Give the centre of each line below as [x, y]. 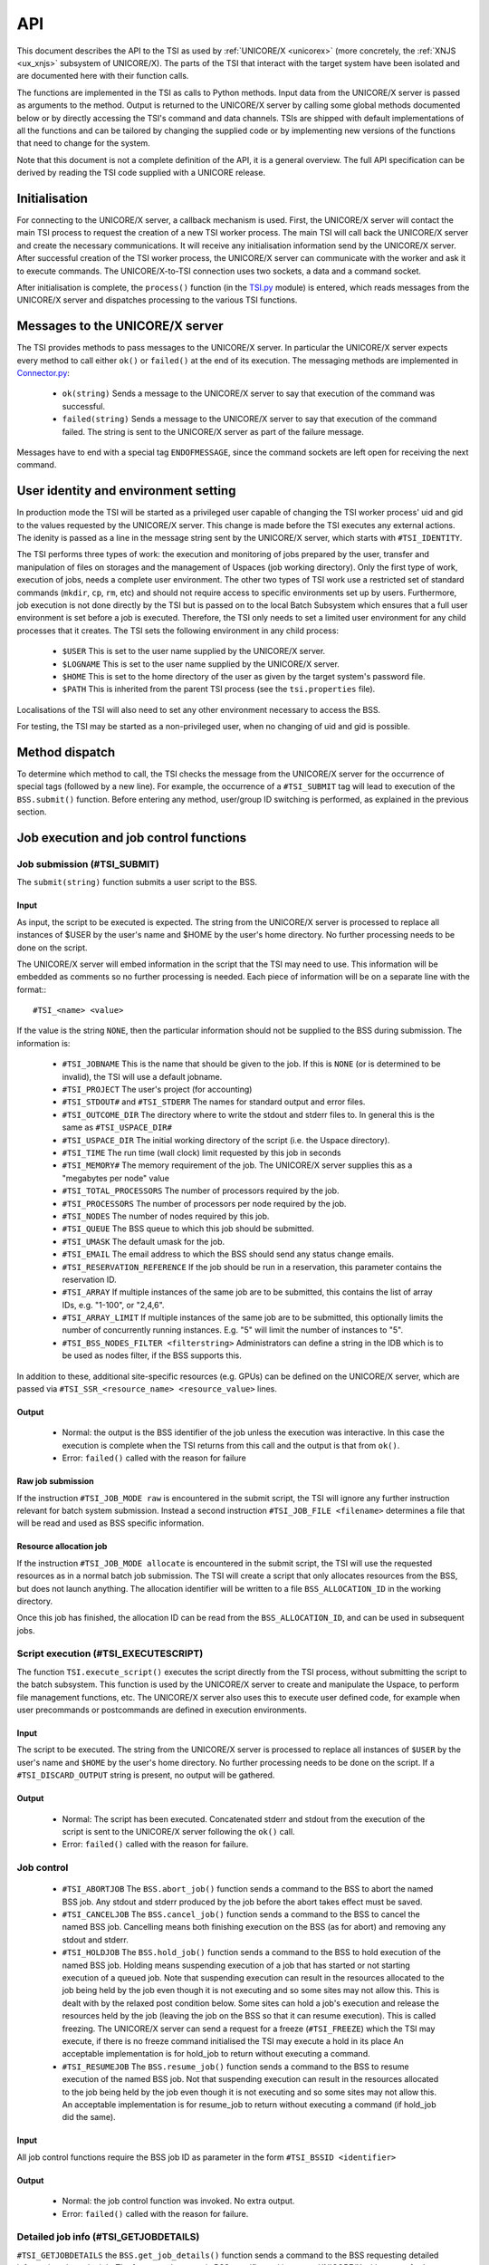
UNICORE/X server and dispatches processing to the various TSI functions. [157, 300]
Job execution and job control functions [132, 838]
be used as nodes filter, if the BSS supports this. [152, 1355]
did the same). [89, 2117]
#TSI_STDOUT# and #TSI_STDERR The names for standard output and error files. [214, 1102]
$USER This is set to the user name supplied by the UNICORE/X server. [194, 651]
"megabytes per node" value [115, 1178]
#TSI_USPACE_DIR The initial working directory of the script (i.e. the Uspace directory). [226, 1140]
